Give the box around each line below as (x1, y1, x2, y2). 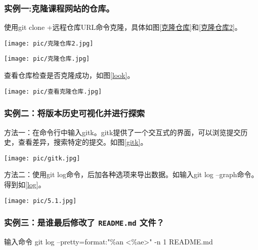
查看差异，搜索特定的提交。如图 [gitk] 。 (18, 137, 148, 147)
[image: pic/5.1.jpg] (4, 197, 77, 204)
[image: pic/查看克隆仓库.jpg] (4, 88, 102, 95)
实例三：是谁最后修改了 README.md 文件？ (4, 216, 164, 229)
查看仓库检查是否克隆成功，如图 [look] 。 (4, 70, 135, 80)
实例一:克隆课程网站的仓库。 (4, 2, 114, 14)
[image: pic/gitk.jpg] (4, 154, 80, 162)
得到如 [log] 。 (4, 179, 46, 190)
